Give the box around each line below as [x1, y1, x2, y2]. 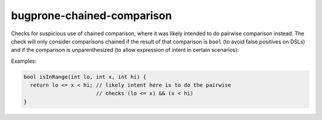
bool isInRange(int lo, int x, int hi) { [23, 73, 147, 80]
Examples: [11, 57, 37, 64]
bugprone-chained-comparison [11, 9, 172, 22]
